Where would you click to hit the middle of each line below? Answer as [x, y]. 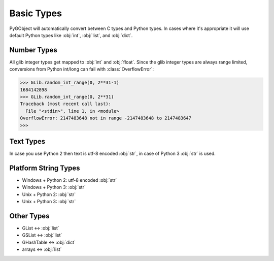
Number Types [33, 50]
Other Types [29, 216]
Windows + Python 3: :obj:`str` [54, 187]
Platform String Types [45, 168]
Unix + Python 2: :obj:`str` [49, 194]
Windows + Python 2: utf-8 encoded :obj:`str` [70, 180]
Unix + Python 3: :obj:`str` [49, 202]
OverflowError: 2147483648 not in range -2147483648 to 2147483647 [106, 118]
